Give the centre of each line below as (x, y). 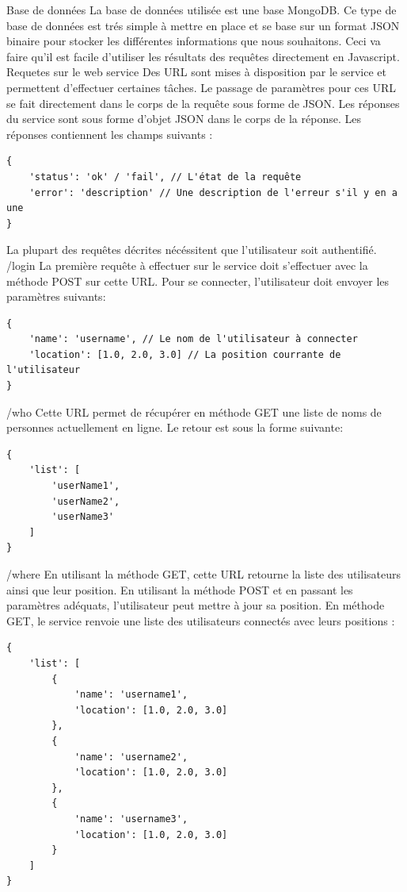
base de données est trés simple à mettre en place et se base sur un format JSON (203, 25)
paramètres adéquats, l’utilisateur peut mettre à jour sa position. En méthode (196, 605)
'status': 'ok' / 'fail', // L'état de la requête (165, 177)
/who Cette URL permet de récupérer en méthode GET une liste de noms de (194, 411)
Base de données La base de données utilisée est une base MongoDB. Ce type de (202, 10)
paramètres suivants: (56, 296)
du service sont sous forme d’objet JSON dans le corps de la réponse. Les (184, 119)
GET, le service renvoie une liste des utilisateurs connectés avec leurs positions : (201, 620)
